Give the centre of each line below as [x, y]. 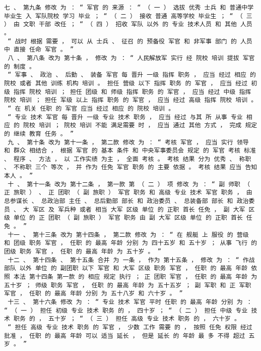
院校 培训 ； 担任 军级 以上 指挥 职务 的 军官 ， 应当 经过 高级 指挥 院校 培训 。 [131, 100]
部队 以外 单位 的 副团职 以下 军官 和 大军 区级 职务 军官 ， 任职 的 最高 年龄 [126, 268]
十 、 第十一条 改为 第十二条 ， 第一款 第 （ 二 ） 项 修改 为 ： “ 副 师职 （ [129, 184]
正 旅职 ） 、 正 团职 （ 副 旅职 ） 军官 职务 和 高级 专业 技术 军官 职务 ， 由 [128, 193]
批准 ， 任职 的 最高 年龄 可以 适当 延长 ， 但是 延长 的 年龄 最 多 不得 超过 [125, 336]
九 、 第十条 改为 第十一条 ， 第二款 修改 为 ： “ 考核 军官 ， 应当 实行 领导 [128, 142]
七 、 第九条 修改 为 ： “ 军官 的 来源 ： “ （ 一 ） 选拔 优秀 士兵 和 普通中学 [129, 8]
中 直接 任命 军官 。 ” [39, 50]
